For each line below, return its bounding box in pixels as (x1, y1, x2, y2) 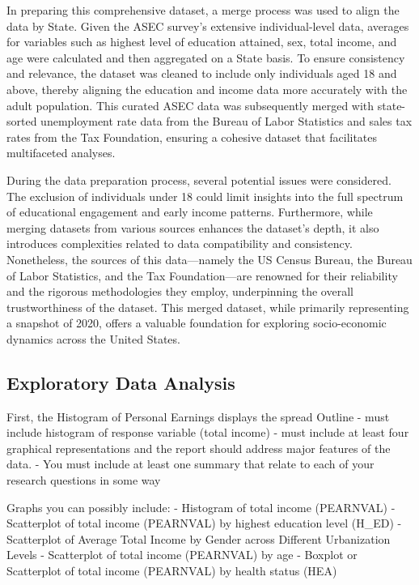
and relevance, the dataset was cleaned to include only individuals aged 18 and (6, 65, 397, 82)
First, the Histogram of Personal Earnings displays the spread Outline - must (6, 408, 390, 425)
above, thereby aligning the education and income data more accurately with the (6, 80, 408, 97)
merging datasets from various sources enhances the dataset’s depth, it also (6, 219, 379, 236)
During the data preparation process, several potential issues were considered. (6, 171, 391, 188)
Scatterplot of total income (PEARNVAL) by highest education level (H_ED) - (6, 515, 402, 532)
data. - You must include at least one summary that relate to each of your (6, 455, 375, 472)
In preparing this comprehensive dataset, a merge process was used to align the (6, 2, 400, 18)
